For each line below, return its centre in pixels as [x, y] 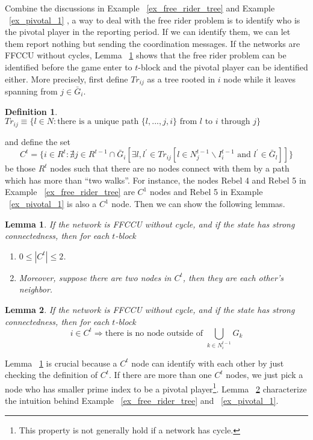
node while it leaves [260, 79]
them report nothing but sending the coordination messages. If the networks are [153, 43]
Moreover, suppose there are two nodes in [95, 277]
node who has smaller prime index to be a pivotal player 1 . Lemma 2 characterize [156, 388]
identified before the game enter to [69, 67]
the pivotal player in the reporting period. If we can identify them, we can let [148, 32]
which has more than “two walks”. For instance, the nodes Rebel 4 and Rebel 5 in [156, 180]
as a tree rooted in [181, 79]
